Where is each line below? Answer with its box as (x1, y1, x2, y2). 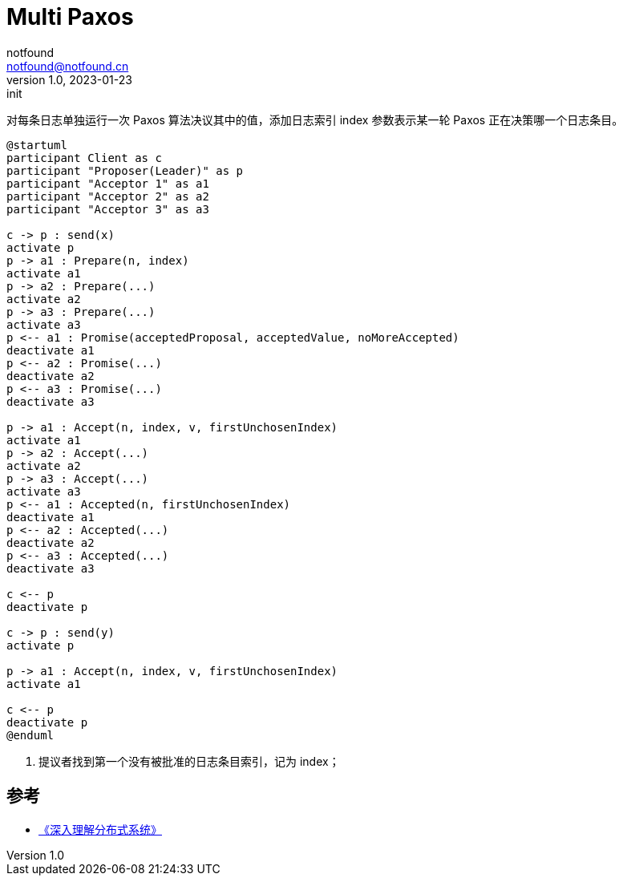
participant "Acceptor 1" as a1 (6, 176, 209, 190)
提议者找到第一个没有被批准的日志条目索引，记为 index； (38, 754, 340, 768)
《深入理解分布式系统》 (38, 822, 162, 836)
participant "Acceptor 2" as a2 (6, 189, 209, 203)
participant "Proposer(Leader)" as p (6, 164, 244, 177)
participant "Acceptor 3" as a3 (6, 202, 209, 216)
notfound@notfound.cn (6, 59, 129, 73)
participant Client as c (6, 151, 162, 164)
